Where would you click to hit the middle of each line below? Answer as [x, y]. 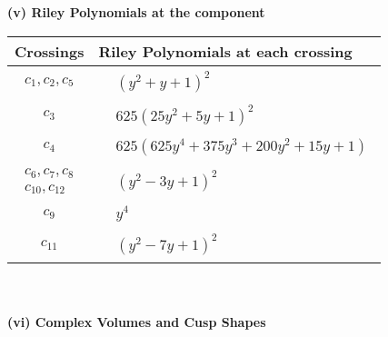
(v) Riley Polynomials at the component [136, 12]
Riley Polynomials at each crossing [225, 51]
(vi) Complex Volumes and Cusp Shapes [137, 321]
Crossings [50, 51]
